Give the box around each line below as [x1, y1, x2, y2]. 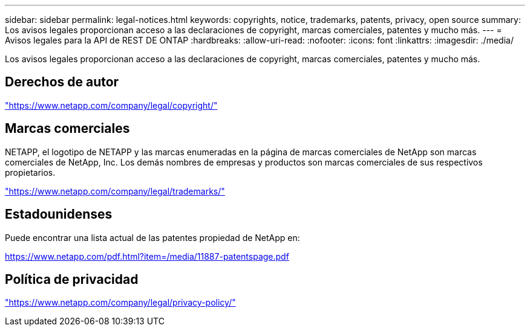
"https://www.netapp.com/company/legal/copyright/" [5, 100, 218, 111]
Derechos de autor [5, 74, 119, 90]
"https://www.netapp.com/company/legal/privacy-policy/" [5, 297, 236, 308]
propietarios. [5, 167, 56, 178]
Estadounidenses [5, 207, 113, 222]
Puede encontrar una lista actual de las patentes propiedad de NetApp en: [5, 232, 300, 243]
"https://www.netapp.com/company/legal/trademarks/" [5, 185, 225, 196]
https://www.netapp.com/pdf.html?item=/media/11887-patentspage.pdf [5, 251, 289, 262]
